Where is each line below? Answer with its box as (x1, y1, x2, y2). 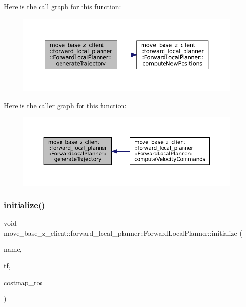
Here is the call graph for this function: (4, 1, 121, 11)
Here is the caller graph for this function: (4, 100, 127, 110)
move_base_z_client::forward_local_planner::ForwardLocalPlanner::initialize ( (4, 227, 242, 238)
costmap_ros (4, 277, 43, 287)
